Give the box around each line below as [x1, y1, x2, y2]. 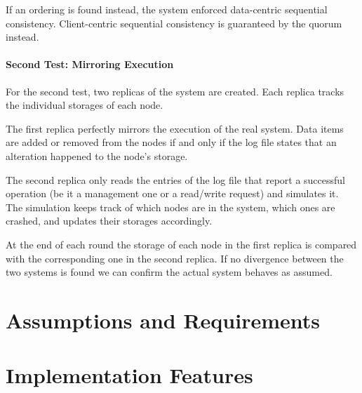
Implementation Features [6, 361, 253, 389]
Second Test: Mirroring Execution [6, 57, 174, 72]
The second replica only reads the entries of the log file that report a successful [6, 172, 346, 187]
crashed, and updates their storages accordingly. [6, 213, 213, 228]
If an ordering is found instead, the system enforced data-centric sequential [6, 2, 328, 16]
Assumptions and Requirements [6, 305, 320, 334]
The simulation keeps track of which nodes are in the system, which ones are [6, 199, 335, 214]
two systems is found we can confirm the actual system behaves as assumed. [6, 265, 333, 279]
